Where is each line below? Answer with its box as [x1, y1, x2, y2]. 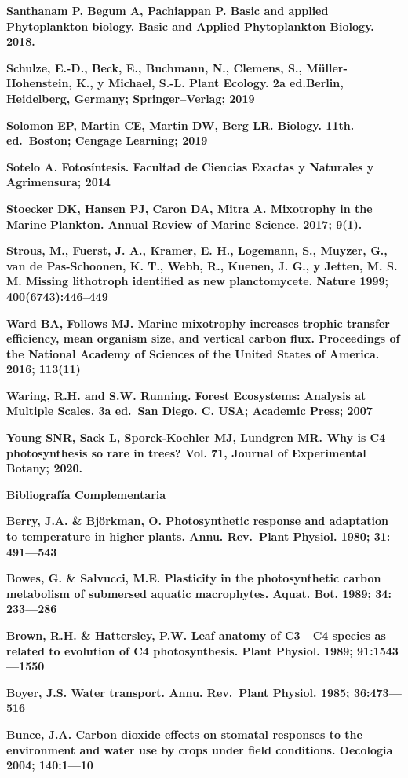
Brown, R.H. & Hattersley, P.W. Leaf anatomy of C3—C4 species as [6, 627, 386, 643]
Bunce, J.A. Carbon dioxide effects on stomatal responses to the [6, 725, 362, 742]
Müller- [306, 59, 348, 75]
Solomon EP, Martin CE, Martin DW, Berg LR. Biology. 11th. [6, 116, 355, 133]
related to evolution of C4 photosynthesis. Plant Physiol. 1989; [6, 642, 353, 659]
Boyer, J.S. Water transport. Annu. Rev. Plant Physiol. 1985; [6, 684, 350, 700]
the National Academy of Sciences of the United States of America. [6, 345, 380, 361]
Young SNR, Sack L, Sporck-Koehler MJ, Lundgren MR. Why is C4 [6, 429, 386, 446]
